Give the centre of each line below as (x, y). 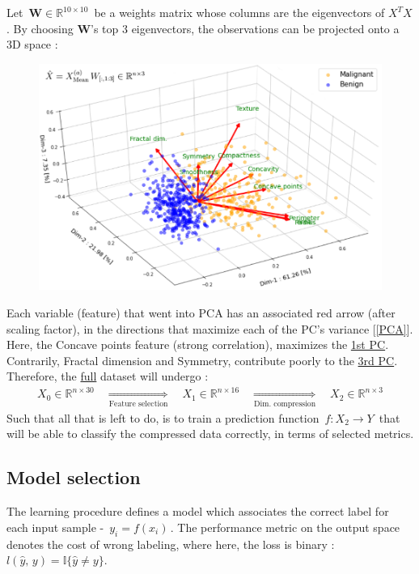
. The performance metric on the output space (285, 527)
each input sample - (55, 527)
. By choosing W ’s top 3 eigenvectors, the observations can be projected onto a (203, 28)
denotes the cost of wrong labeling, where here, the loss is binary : (171, 544)
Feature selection (138, 404)
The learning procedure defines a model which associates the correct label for (198, 511)
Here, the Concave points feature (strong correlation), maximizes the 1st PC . (198, 344)
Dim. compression (285, 404)
